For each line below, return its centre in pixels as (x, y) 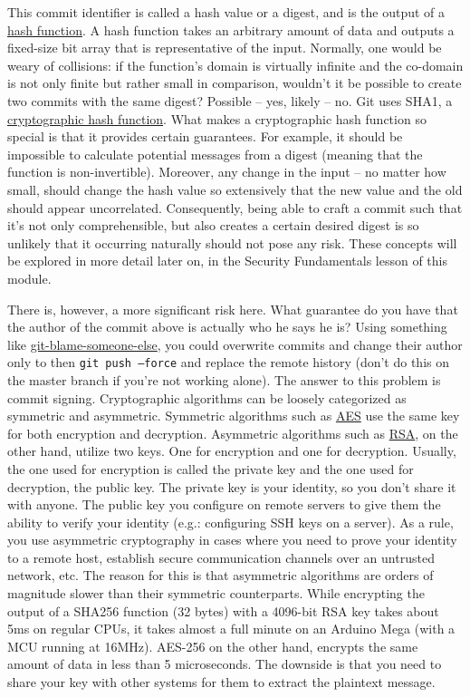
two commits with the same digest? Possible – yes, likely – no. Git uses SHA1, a (230, 100)
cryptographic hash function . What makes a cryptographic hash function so (217, 118)
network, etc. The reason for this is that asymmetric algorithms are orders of (221, 575)
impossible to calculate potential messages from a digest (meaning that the (215, 154)
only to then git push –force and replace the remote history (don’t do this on (229, 362)
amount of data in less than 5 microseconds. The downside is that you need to (225, 664)
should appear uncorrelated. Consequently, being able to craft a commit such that (235, 207)
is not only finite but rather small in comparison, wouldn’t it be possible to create (235, 83)
